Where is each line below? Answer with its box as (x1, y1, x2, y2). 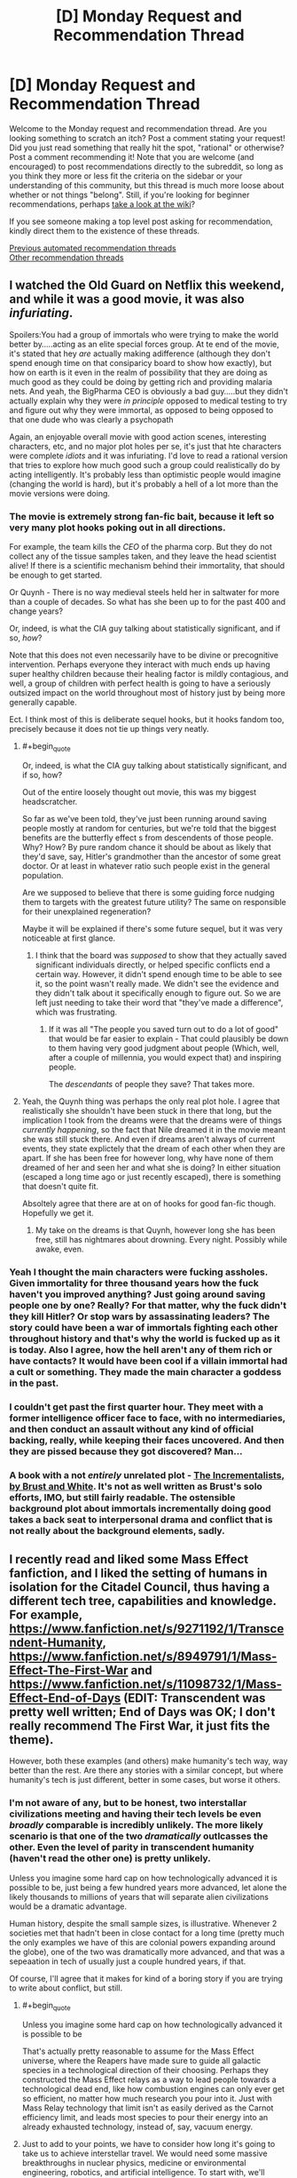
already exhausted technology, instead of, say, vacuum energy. (21, 2121, 254, 2132)
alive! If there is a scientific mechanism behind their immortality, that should (9, 560, 285, 571)
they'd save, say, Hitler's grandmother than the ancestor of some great (21, 851, 281, 862)
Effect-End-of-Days (9, 1690, 121, 1705)
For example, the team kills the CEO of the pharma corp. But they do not (9, 542, 273, 552)
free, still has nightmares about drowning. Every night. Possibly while (35, 1234, 288, 1244)
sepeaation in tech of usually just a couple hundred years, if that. (9, 1956, 246, 1967)
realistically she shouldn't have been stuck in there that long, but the (21, 1105, 272, 1116)
